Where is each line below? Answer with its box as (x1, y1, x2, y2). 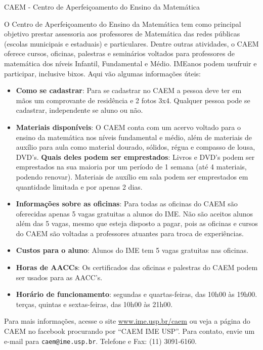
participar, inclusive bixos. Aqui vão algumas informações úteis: (4, 68, 201, 78)
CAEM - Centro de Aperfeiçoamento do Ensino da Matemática (4, 2, 200, 12)
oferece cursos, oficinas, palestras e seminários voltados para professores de (4, 48, 235, 59)
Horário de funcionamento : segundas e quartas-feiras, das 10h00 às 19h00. (16, 289, 257, 299)
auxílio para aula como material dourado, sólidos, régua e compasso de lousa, (16, 142, 255, 152)
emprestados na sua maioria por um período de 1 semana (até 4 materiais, (16, 161, 247, 172)
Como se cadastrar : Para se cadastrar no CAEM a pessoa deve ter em (16, 85, 242, 96)
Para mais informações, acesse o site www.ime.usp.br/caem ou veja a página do (4, 316, 250, 326)
